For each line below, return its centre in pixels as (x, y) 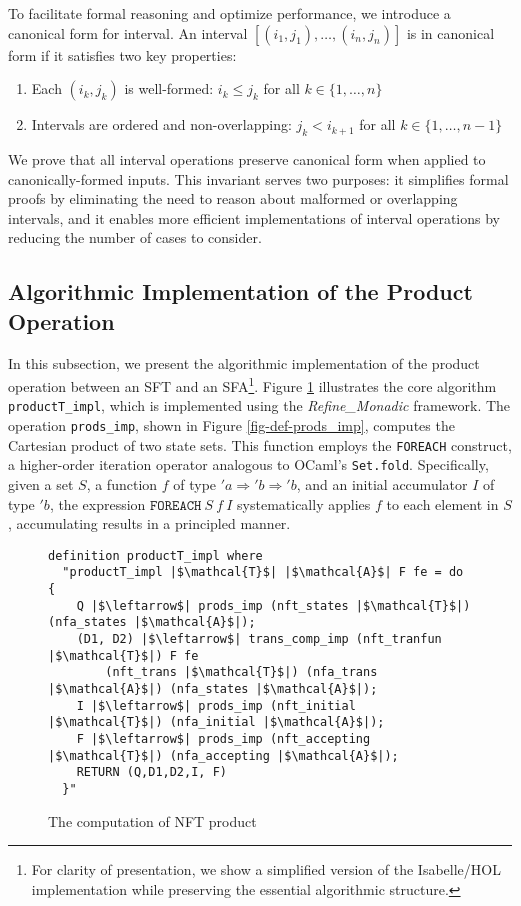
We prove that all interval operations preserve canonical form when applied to (247, 158)
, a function (122, 484)
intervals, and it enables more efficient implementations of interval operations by (254, 217)
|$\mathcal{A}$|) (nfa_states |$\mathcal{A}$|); (213, 689)
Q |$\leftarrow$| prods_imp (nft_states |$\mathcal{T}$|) (273, 605)
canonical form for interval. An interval (128, 32)
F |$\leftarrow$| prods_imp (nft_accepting (223, 739)
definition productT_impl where (155, 555)
